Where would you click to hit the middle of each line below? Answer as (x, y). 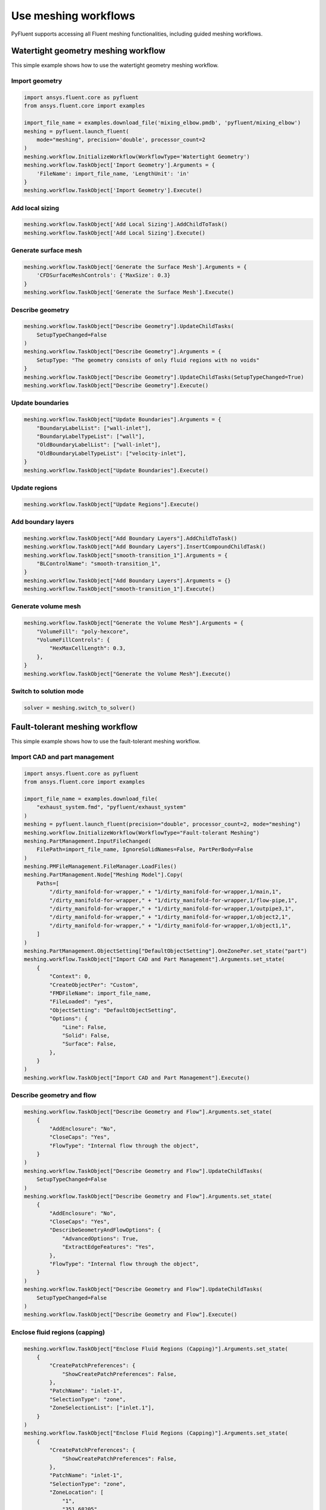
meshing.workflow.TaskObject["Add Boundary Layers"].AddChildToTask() (131, 538)
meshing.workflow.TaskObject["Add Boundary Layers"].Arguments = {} (127, 580)
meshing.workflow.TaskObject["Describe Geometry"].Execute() (116, 386)
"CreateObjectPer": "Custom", (94, 985)
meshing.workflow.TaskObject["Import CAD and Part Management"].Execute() (137, 1078)
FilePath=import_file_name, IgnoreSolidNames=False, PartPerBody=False (145, 850)
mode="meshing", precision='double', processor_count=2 (121, 140)
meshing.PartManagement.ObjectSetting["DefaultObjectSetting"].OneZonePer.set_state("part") (165, 951)
